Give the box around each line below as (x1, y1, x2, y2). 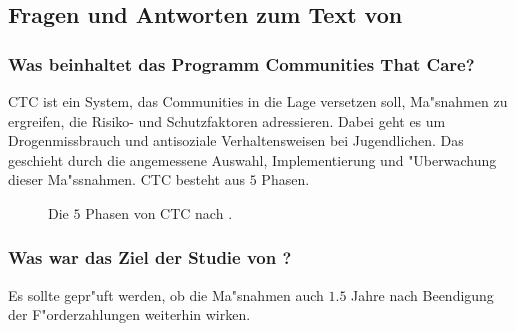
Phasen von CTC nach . (85, 202, 233, 223)
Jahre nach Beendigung (351, 284, 494, 305)
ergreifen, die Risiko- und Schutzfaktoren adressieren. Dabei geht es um (8, 110, 446, 131)
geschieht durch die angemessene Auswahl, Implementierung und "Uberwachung (8, 149, 497, 170)
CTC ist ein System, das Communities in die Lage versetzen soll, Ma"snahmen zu (8, 91, 508, 111)
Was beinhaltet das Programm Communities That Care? (8, 51, 475, 76)
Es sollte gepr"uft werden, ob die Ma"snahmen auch (8, 284, 324, 305)
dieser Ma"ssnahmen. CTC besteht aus (8, 169, 246, 190)
